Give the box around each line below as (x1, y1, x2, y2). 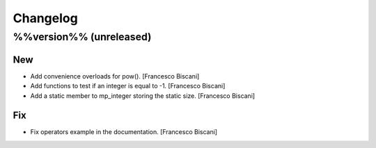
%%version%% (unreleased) (13, 31, 152, 43)
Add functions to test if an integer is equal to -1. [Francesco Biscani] (30, 82, 226, 90)
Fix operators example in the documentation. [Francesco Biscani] (30, 128, 218, 136)
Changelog (13, 10, 78, 26)
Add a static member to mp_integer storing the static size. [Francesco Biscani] (30, 91, 256, 100)
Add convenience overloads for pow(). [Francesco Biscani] (30, 72, 200, 80)
